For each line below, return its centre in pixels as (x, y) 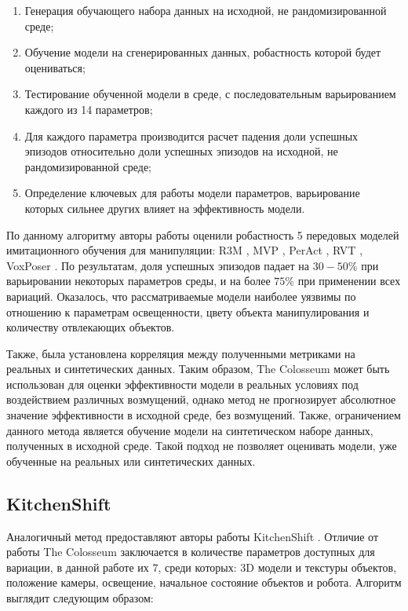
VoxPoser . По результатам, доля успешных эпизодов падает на (158, 265)
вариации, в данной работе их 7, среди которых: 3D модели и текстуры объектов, (202, 567)
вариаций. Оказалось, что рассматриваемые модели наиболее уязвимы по (181, 296)
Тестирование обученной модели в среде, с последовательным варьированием (210, 94)
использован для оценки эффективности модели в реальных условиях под (182, 384)
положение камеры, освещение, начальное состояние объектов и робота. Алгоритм (204, 582)
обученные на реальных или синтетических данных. (131, 461)
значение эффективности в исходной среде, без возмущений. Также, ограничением (204, 415)
